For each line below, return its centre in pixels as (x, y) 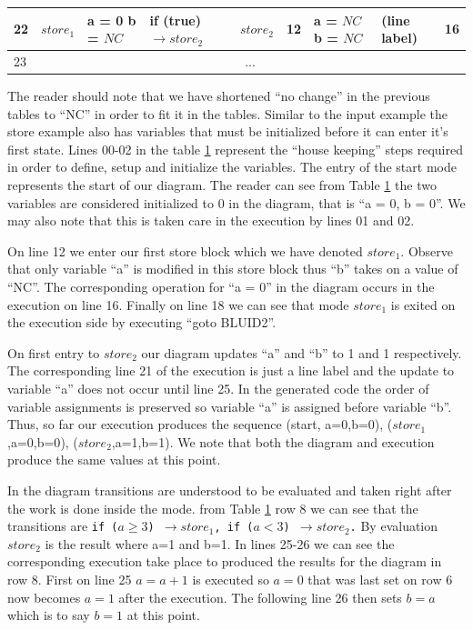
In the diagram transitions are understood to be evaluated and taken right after (230, 490)
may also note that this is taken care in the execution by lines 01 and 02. (211, 220)
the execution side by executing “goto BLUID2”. (142, 322)
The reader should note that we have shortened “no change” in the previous (219, 96)
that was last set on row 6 (380, 579)
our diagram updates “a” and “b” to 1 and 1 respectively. (302, 352)
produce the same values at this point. (114, 460)
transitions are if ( (63, 526)
